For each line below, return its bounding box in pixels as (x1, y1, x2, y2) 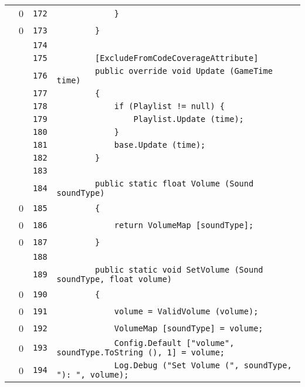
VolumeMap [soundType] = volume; (114, 323, 263, 333)
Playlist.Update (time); (133, 114, 244, 124)
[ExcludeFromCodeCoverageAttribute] (95, 53, 259, 63)
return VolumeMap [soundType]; (114, 220, 254, 230)
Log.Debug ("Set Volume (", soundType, (114, 361, 292, 370)
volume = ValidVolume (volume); (114, 306, 259, 316)
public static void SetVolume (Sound (95, 265, 263, 274)
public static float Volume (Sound (95, 179, 254, 188)
